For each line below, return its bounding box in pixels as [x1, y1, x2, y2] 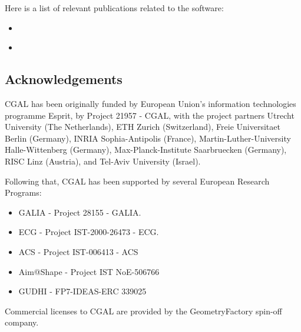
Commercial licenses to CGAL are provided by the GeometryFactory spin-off [5, 304, 282, 317]
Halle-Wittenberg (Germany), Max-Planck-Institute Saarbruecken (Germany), [5, 143, 287, 156]
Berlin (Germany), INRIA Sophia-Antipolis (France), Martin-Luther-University [5, 132, 291, 144]
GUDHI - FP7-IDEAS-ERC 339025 [18, 285, 147, 297]
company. [5, 316, 39, 328]
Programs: [5, 186, 42, 199]
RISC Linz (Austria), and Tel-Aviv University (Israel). [5, 155, 201, 167]
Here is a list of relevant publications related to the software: [5, 2, 224, 14]
